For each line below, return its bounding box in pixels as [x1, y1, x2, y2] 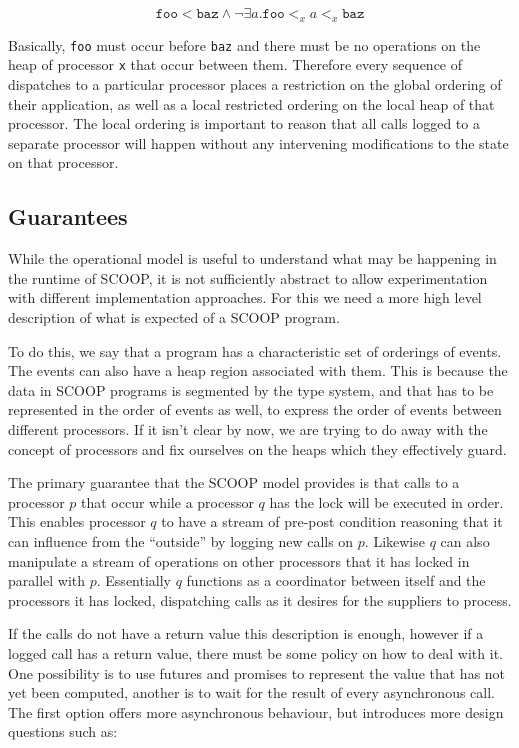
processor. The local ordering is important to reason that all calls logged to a [8, 113, 480, 134]
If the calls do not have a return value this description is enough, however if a [8, 623, 484, 644]
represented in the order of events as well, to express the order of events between [8, 399, 502, 420]
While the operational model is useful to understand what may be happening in [8, 248, 497, 269]
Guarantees [8, 201, 128, 232]
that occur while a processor [80, 491, 254, 512]
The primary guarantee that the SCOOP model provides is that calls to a [8, 472, 460, 493]
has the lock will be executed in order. [269, 491, 504, 512]
